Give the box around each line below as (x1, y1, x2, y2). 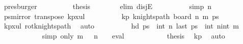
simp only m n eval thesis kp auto (42, 30, 225, 40)
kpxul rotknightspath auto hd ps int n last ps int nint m (4, 20, 239, 31)
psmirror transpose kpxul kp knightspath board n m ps (4, 10, 219, 21)
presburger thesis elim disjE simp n (4, 1, 212, 11)
